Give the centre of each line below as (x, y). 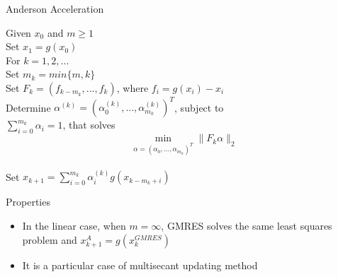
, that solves (89, 125)
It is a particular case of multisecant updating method (140, 265)
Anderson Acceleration (55, 8)
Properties (28, 202)
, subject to (199, 107)
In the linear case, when (74, 226)
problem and (50, 239)
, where (133, 87)
